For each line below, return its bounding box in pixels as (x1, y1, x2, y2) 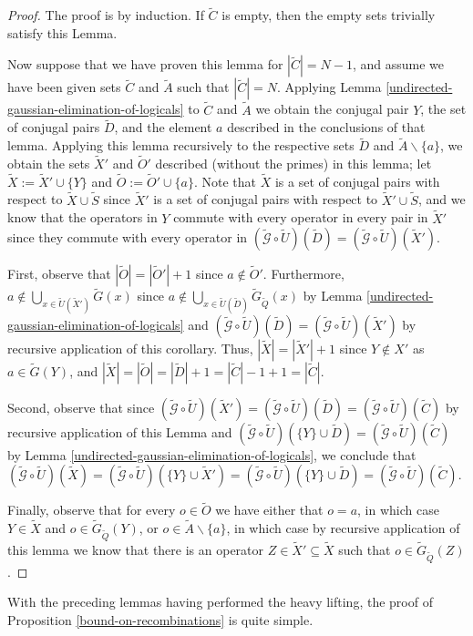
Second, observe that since (7, 397, 155, 416)
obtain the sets (7, 154, 90, 173)
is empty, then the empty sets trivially (221, 5, 436, 25)
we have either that (215, 500, 324, 519)
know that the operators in (7, 208, 158, 227)
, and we (417, 190, 466, 209)
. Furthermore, (262, 264, 344, 283)
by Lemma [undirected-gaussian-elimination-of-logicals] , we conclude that (7, 445, 416, 464)
